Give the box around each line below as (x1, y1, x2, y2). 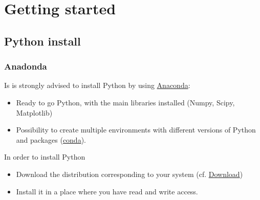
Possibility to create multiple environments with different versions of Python (16, 124, 256, 135)
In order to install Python (4, 151, 85, 162)
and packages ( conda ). (16, 134, 86, 145)
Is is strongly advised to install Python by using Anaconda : (4, 80, 190, 91)
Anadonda (4, 60, 47, 73)
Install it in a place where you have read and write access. (16, 186, 198, 196)
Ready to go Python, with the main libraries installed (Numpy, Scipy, (16, 97, 235, 107)
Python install (4, 33, 81, 49)
